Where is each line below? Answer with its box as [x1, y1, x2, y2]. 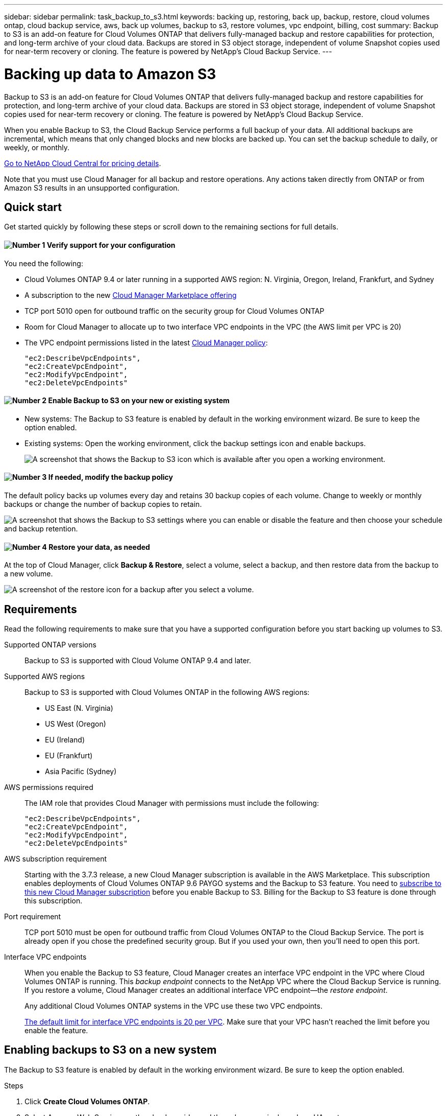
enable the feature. [24, 1026, 88, 1035]
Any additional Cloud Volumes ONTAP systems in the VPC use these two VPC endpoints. [24, 1002, 322, 1011]
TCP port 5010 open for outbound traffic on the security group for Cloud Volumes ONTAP [24, 306, 325, 315]
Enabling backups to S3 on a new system [4, 1043, 217, 1057]
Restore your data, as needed [48, 542, 150, 551]
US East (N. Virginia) [45, 704, 113, 713]
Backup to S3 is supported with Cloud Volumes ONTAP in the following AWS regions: [24, 688, 310, 697]
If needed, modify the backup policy [48, 473, 173, 482]
